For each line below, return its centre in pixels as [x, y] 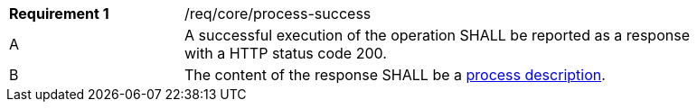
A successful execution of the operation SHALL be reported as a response [437, 35]
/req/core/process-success [278, 14]
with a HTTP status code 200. [286, 53]
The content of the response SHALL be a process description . [395, 75]
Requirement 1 [59, 14]
